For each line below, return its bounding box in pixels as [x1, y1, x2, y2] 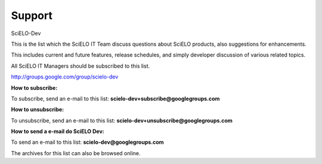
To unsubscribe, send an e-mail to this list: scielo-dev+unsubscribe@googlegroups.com [11, 116, 233, 124]
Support [11, 9, 53, 22]
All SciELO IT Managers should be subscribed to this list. [11, 62, 150, 70]
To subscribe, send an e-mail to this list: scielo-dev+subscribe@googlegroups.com [11, 95, 220, 102]
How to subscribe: [11, 84, 58, 92]
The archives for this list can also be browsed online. [11, 149, 141, 157]
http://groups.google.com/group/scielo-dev [11, 73, 119, 80]
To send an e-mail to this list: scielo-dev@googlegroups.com [11, 138, 164, 146]
